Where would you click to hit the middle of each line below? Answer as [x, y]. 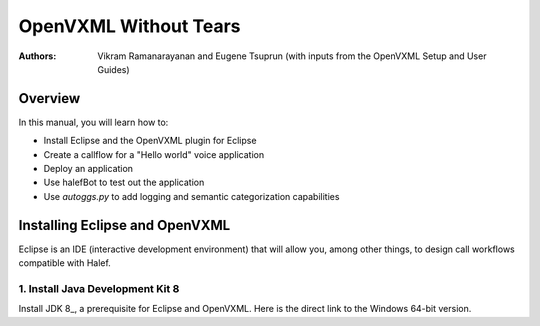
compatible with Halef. [65, 263]
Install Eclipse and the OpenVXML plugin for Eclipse [150, 141]
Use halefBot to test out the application [124, 182]
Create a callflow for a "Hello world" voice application [154, 154]
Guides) [113, 69]
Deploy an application [88, 169]
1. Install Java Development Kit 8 [99, 288]
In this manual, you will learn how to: [93, 122]
